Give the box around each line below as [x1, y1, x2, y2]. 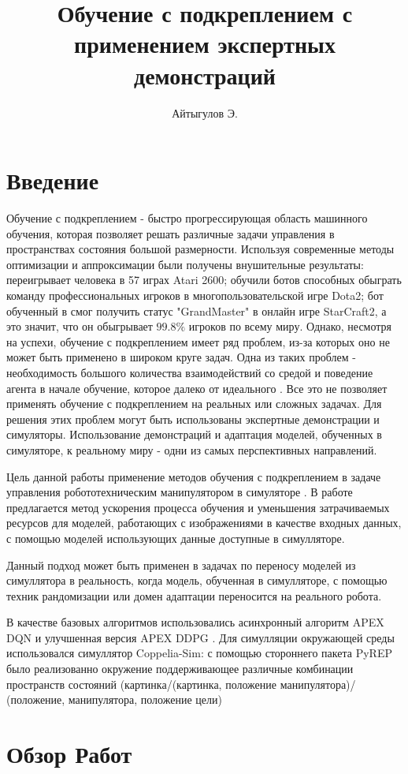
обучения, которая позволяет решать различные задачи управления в [6, 225, 335, 241]
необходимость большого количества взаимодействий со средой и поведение [6, 364, 373, 380]
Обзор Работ [6, 738, 132, 770]
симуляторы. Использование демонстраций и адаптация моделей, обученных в [6, 426, 382, 443]
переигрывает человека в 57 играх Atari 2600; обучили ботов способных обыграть [6, 271, 402, 288]
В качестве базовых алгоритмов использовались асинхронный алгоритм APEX [6, 614, 384, 630]
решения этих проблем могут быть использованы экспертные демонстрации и [6, 410, 380, 427]
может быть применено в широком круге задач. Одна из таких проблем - [6, 349, 356, 365]
